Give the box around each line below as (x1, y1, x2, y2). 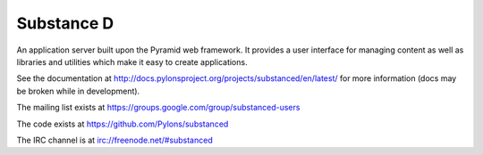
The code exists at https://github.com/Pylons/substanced (16, 118, 229, 129)
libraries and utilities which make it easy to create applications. (16, 56, 248, 67)
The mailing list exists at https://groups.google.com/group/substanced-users (16, 102, 301, 113)
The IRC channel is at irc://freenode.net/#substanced (16, 135, 214, 145)
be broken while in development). (16, 86, 140, 96)
